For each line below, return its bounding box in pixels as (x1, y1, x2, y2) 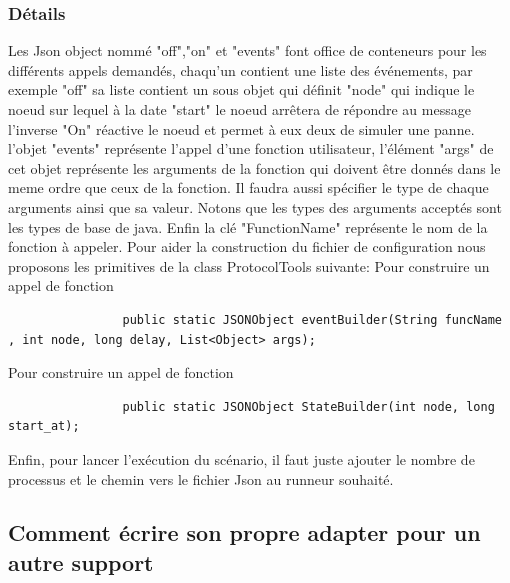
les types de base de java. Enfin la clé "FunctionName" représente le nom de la (8, 216, 488, 237)
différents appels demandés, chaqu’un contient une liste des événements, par (8, 59, 473, 80)
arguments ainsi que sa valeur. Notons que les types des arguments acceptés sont (8, 196, 502, 217)
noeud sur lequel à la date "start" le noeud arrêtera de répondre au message (8, 99, 471, 119)
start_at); (8, 419, 80, 434)
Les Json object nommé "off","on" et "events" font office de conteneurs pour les (8, 40, 487, 61)
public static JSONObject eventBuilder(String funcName (122, 312, 502, 327)
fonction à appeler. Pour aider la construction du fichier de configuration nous (8, 236, 486, 257)
